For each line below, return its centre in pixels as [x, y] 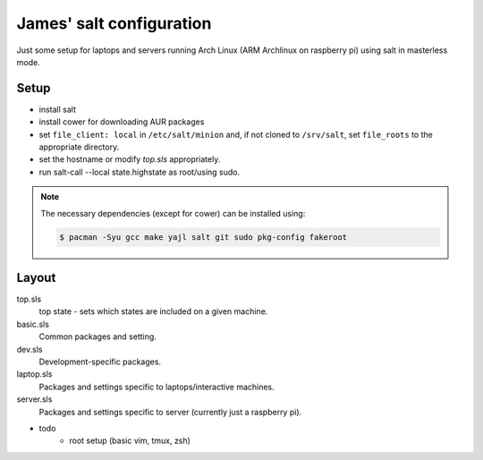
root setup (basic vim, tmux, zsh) [130, 441]
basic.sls [33, 324]
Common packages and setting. [97, 336]
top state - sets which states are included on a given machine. [153, 311]
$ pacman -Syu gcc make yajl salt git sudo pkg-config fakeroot [203, 237]
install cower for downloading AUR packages [122, 122]
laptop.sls [34, 374]
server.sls [34, 399]
